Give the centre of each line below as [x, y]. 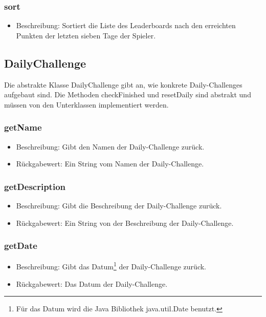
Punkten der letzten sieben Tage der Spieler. [86, 35]
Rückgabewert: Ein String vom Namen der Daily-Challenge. [110, 164]
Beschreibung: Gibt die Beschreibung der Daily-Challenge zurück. [119, 206]
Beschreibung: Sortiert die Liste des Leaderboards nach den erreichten [126, 25]
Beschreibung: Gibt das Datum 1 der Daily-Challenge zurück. [111, 266]
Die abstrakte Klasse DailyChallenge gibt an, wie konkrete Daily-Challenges [123, 84]
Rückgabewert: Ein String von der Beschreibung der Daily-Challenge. [125, 223]
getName [23, 127]
